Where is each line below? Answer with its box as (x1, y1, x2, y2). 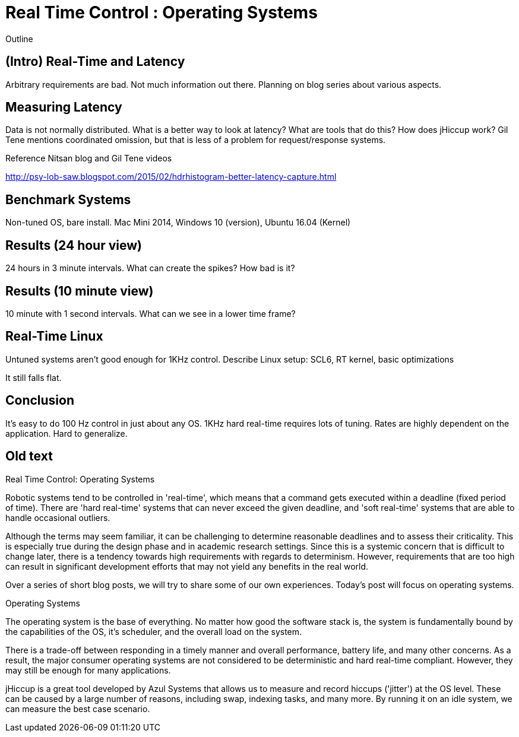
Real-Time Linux (5, 329, 103, 344)
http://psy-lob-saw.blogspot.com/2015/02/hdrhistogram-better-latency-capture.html (5, 171, 337, 182)
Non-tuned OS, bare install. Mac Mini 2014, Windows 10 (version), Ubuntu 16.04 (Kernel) (5, 217, 351, 228)
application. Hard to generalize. (5, 428, 128, 439)
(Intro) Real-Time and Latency (5, 54, 185, 69)
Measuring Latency (5, 100, 122, 115)
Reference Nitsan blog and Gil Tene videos (5, 153, 172, 164)
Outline (5, 33, 33, 44)
